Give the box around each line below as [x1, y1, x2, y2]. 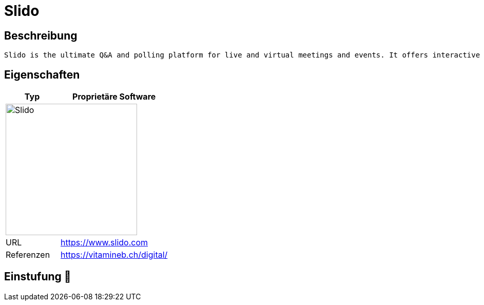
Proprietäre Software [72, 91, 156, 102]
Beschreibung [4, 29, 78, 42]
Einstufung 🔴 [4, 270, 71, 283]
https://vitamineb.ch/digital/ [61, 250, 168, 260]
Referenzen [6, 250, 50, 260]
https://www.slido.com [61, 237, 148, 248]
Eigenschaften [4, 68, 80, 81]
